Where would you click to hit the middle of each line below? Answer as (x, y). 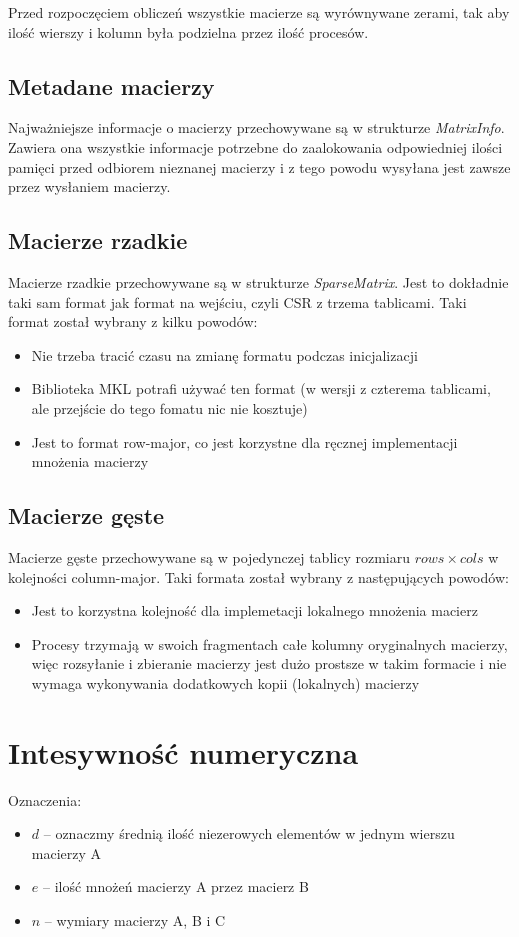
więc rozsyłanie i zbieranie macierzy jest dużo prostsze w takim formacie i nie (269, 663)
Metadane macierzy (111, 85)
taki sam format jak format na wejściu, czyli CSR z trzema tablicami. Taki (237, 301)
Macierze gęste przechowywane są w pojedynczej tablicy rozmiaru (209, 556)
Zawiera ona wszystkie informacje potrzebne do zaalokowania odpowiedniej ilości (255, 146)
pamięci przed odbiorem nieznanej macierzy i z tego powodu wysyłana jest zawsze (259, 166)
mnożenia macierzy (90, 461)
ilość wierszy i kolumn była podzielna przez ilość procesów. (188, 31)
